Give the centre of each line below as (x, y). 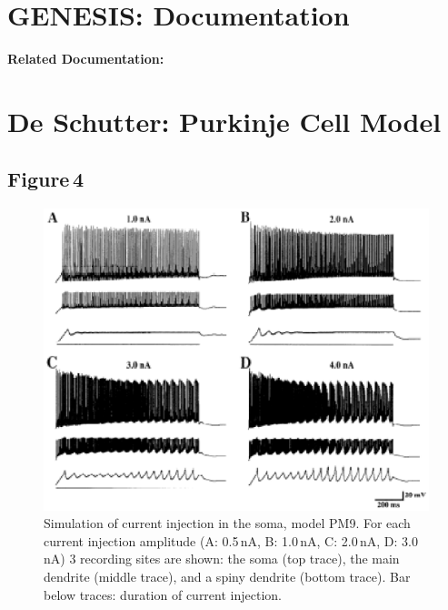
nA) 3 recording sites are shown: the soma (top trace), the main (222, 559)
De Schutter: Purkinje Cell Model (224, 121)
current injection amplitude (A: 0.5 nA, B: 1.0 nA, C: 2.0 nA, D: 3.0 (231, 540)
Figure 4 (45, 179)
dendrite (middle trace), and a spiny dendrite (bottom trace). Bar (227, 576)
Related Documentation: (86, 59)
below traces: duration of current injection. (163, 594)
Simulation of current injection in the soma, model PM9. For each (227, 523)
